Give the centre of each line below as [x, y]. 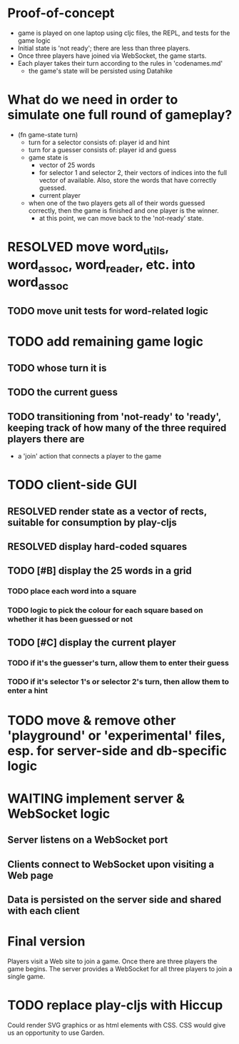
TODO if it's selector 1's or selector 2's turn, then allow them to [118, 682]
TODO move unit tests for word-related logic [108, 311]
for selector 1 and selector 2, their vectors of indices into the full [133, 172]
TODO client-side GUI [72, 485]
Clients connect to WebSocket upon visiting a [111, 864]
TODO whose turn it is [57, 368]
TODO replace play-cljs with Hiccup [115, 1005]
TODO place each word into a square [72, 591]
